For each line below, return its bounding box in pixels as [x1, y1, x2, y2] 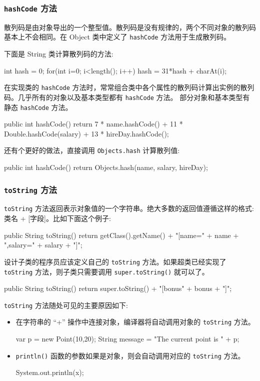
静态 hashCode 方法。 [4, 101, 72, 112]
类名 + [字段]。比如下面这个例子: [4, 213, 111, 223]
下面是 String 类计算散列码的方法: [4, 48, 113, 59]
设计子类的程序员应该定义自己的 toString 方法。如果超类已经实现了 [4, 256, 226, 266]
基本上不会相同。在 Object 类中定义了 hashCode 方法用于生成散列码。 [4, 31, 231, 42]
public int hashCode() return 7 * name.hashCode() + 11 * [4, 118, 183, 129]
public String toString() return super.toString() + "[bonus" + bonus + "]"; [4, 283, 232, 293]
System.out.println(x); [15, 367, 84, 377]
